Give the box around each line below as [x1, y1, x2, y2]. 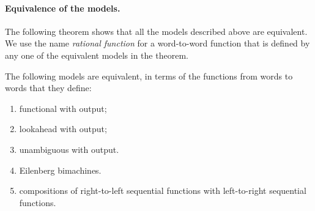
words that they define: [5, 81, 92, 94]
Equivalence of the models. [5, 1, 120, 14]
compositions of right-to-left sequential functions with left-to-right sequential [19, 184, 306, 197]
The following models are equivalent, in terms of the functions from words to [5, 69, 293, 82]
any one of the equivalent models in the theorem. [5, 48, 188, 61]
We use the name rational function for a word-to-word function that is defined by [5, 37, 310, 50]
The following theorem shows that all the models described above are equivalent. [5, 24, 308, 37]
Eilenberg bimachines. [19, 163, 102, 176]
